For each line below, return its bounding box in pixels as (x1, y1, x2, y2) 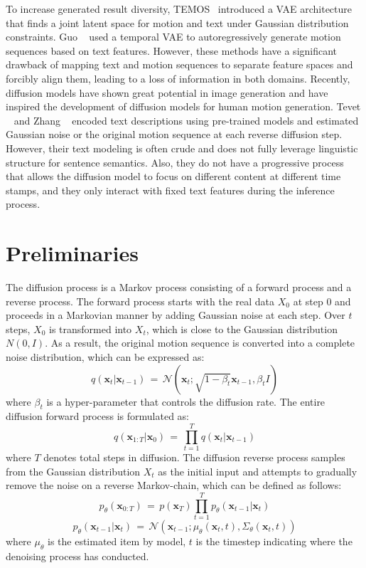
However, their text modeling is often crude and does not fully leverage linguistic (6, 140, 358, 155)
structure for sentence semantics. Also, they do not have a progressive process (6, 154, 344, 169)
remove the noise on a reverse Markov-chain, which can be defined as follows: (6, 478, 342, 493)
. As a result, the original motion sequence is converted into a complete (45, 335, 355, 350)
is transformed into (48, 321, 132, 336)
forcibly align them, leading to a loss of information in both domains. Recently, (6, 70, 350, 85)
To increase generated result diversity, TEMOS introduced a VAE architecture (6, 1, 352, 16)
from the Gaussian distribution (6, 463, 141, 478)
